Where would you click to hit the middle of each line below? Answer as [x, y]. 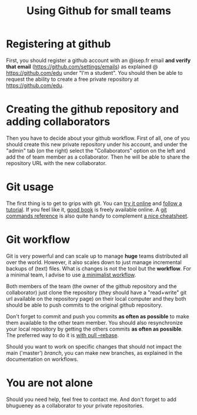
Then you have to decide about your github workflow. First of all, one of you [98, 138]
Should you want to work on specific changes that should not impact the [94, 347]
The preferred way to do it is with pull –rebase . [63, 335]
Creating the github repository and [93, 109]
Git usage [30, 187]
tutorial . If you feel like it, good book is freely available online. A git [86, 209]
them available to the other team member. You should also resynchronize [95, 322]
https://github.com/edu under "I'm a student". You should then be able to [94, 73]
